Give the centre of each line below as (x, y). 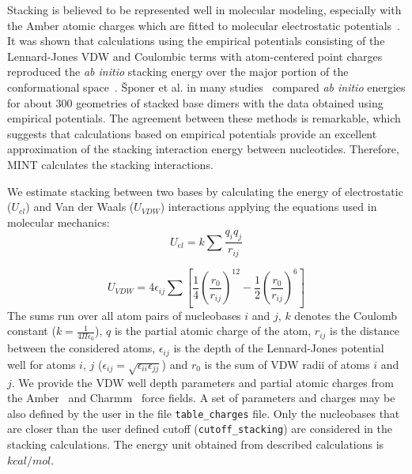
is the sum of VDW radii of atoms (287, 364)
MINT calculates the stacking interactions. (110, 164)
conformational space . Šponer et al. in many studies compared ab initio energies (206, 87)
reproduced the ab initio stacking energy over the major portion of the (178, 71)
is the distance (365, 331)
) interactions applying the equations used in (268, 207)
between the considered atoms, (81, 348)
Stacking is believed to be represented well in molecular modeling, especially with (204, 9)
